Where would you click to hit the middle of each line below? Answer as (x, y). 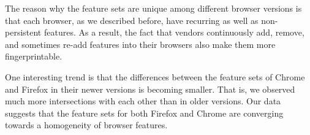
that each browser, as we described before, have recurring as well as (132, 20)
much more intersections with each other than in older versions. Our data (143, 101)
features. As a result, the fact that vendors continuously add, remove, (174, 32)
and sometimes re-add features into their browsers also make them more (140, 44)
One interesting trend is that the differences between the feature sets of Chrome (155, 76)
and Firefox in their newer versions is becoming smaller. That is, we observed (150, 89)
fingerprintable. (34, 56)
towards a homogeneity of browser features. (86, 125)
